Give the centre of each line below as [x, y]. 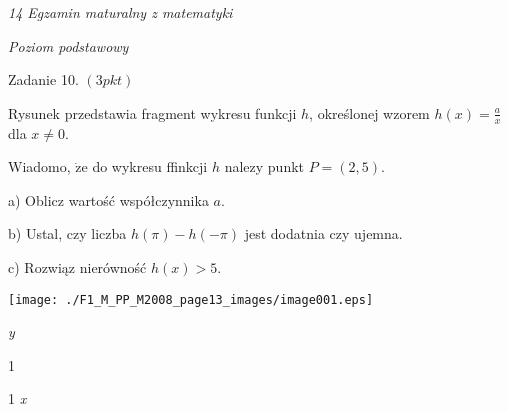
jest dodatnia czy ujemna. [323, 233]
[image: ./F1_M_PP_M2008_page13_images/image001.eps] [191, 299]
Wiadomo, [39, 166]
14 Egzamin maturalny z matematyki [120, 12]
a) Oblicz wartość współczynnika [108, 199]
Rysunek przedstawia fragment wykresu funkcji [152, 112]
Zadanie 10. [43, 79]
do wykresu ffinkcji [150, 166]
